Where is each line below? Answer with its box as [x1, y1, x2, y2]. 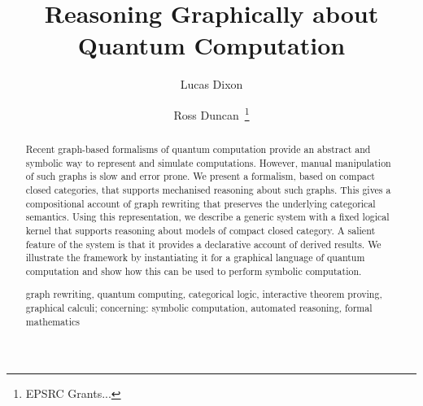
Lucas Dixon [180, 76, 243, 93]
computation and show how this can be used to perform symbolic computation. [25, 264, 362, 277]
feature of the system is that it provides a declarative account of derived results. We [25, 237, 382, 251]
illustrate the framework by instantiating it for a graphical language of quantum [25, 251, 365, 264]
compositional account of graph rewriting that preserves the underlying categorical [25, 196, 376, 210]
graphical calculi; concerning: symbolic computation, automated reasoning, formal [25, 301, 373, 315]
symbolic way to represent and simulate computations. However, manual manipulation [25, 155, 391, 169]
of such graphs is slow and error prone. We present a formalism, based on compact [25, 169, 375, 183]
